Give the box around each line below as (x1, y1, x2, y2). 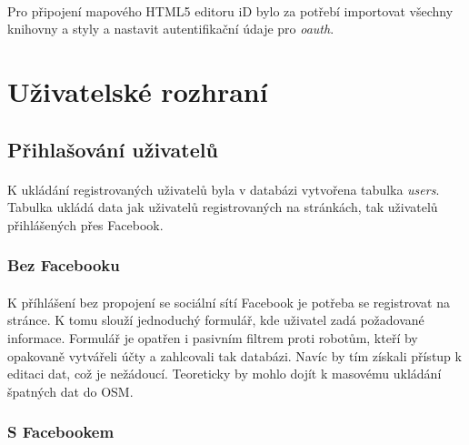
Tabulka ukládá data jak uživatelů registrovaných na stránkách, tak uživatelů (7, 197, 438, 217)
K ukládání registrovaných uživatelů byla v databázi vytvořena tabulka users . (7, 179, 440, 198)
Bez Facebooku (7, 254, 120, 277)
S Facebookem (7, 420, 115, 443)
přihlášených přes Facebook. (7, 215, 164, 234)
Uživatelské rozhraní (7, 72, 268, 109)
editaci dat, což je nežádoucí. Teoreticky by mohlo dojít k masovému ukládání (7, 364, 442, 383)
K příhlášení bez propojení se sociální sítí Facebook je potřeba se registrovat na (7, 292, 450, 311)
